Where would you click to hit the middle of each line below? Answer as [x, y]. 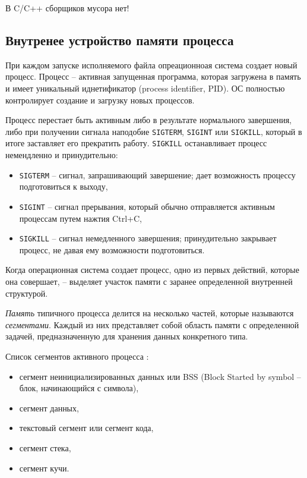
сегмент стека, [45, 447]
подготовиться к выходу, [64, 186]
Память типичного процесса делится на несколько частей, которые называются [150, 313]
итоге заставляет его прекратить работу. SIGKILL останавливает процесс [136, 143]
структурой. [27, 293]
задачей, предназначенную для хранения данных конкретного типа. [127, 336]
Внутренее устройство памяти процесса [120, 40]
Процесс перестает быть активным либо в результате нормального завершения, [149, 120]
